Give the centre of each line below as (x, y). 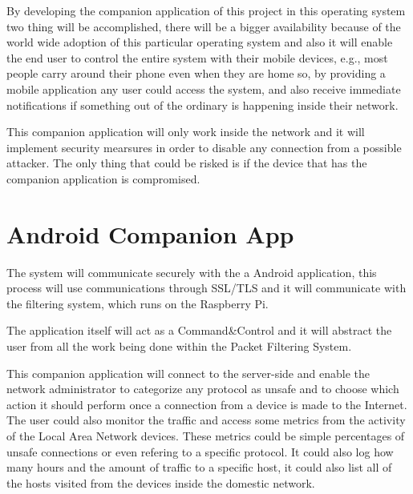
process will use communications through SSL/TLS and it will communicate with (206, 288)
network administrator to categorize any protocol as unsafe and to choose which (203, 389)
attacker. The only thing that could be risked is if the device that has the (187, 163)
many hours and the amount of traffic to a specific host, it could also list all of (199, 467)
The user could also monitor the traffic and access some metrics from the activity (206, 420)
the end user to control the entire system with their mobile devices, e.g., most (197, 57)
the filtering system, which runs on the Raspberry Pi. (138, 303)
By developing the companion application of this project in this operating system (206, 10)
